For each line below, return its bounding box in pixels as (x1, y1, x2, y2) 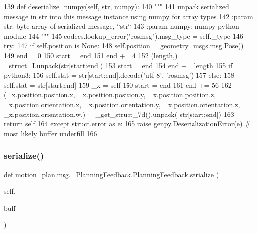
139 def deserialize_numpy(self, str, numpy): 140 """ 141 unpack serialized (4, 1, 229, 11)
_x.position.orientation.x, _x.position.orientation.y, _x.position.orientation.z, (4, 99, 240, 109)
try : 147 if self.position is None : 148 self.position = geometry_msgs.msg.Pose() (4, 40, 244, 51)
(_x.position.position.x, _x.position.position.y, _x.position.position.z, (4, 89, 216, 100)
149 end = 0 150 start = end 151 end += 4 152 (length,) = (4, 50, 185, 60)
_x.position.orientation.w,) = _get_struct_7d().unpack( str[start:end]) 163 (4, 109, 234, 119)
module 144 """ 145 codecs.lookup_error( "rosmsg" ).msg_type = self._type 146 (4, 30, 243, 41)
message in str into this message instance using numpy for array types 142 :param (4, 11, 253, 21)
